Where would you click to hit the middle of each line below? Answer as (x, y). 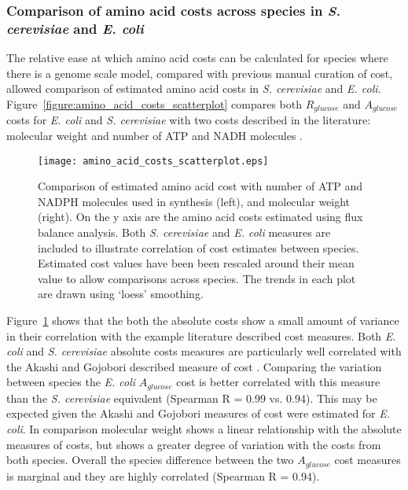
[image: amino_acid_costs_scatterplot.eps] (153, 161)
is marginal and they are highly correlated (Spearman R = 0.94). (163, 475)
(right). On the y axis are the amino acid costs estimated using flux (200, 217)
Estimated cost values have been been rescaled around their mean (196, 263)
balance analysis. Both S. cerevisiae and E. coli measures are (184, 232)
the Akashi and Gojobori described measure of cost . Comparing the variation (194, 366)
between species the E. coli (71, 382)
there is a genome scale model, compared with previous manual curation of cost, (200, 73)
